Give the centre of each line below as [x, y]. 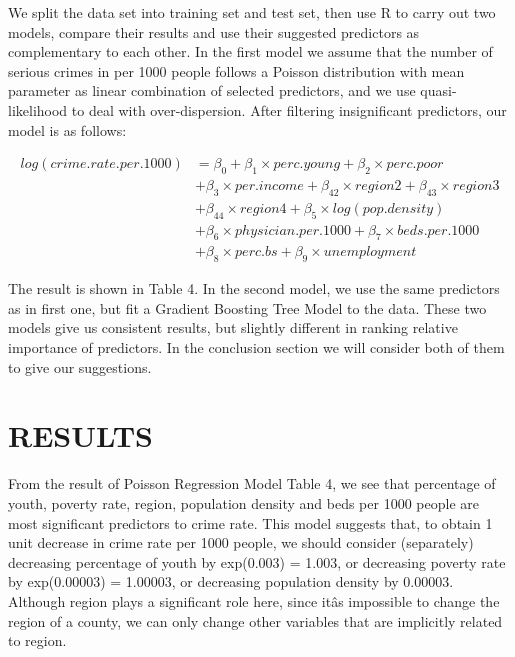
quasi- [438, 90]
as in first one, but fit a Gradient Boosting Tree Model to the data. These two [247, 307]
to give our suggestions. [80, 366]
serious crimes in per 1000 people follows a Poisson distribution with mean [236, 70]
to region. [37, 640]
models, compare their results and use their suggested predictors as [214, 31]
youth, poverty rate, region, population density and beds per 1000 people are [243, 502]
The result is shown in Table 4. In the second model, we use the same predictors [254, 288]
